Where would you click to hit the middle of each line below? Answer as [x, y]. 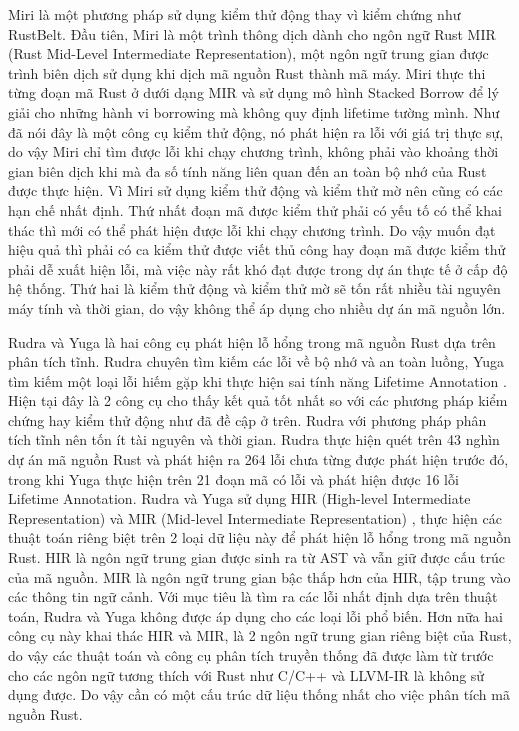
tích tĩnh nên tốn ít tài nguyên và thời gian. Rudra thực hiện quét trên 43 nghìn [254, 439]
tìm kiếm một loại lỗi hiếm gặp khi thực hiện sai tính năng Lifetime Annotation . [257, 380]
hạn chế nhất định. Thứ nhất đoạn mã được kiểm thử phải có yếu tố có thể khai [255, 209]
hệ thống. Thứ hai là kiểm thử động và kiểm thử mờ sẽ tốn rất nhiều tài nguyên [254, 288]
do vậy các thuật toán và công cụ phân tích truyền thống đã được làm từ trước [251, 655]
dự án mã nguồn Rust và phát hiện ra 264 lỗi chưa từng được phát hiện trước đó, [258, 459]
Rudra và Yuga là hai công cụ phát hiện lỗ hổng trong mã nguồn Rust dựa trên [252, 341]
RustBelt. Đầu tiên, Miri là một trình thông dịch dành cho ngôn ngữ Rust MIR [252, 33]
